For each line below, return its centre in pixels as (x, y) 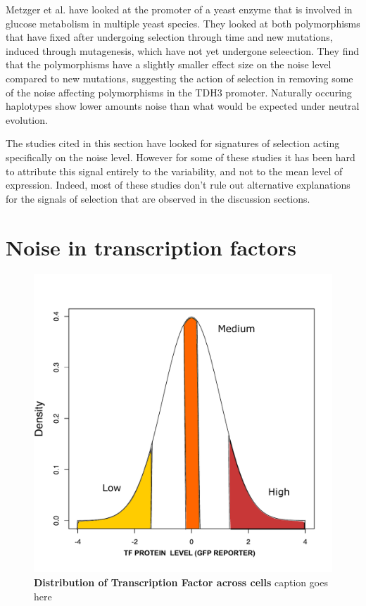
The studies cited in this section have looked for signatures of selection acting (173, 143)
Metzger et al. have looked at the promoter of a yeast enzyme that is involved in (179, 9)
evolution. (27, 119)
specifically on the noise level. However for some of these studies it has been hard (181, 157)
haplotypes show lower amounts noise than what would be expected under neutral (183, 106)
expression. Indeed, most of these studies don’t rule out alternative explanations (178, 185)
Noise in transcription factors (151, 247)
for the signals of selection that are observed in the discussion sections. (158, 198)
